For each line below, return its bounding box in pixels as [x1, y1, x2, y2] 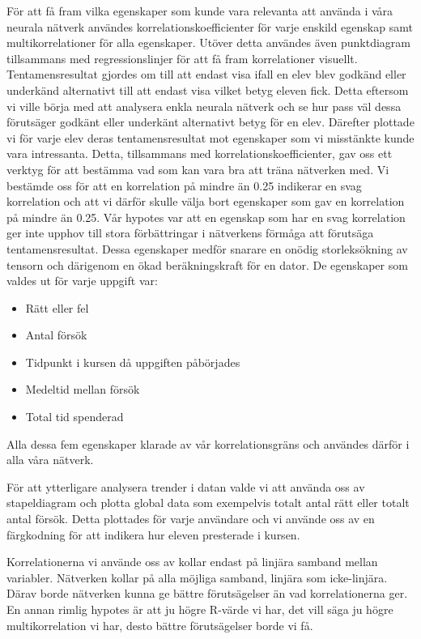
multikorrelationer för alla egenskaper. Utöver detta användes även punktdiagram [6, 34, 411, 51]
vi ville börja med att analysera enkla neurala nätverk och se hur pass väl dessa [6, 97, 402, 114]
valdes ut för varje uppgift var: [6, 272, 158, 289]
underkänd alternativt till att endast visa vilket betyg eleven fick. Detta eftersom [6, 81, 409, 98]
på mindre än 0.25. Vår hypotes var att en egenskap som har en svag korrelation [6, 208, 406, 225]
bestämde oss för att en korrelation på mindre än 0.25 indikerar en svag [6, 177, 362, 194]
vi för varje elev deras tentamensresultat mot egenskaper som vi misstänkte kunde [6, 129, 415, 146]
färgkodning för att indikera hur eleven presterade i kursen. [6, 526, 300, 543]
